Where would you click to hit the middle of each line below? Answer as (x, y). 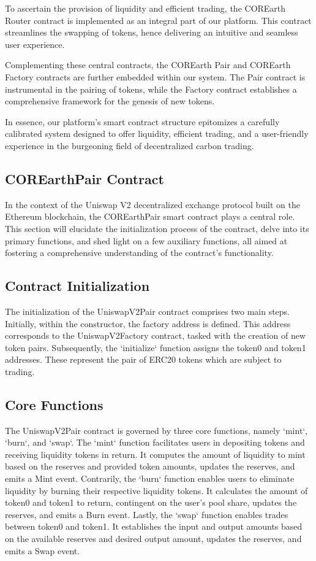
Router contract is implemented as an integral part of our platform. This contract (158, 20)
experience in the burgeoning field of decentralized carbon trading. (130, 145)
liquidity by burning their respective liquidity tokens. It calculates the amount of (156, 490)
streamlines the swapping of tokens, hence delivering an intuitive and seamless (152, 32)
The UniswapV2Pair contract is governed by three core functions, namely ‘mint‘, (156, 430)
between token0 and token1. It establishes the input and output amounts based (154, 526)
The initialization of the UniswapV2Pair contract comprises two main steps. (148, 311)
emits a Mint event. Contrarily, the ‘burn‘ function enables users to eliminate (150, 478)
